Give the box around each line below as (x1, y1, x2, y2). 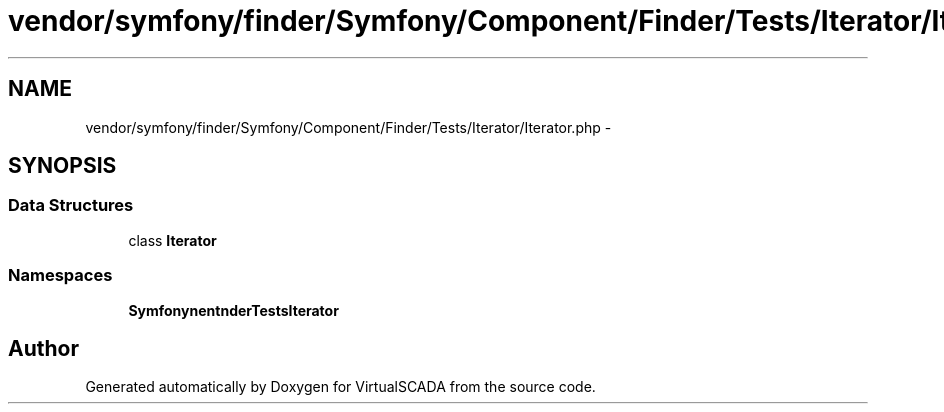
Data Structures (8, 195, 134, 216)
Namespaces (8, 265, 113, 286)
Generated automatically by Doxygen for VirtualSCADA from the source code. (85, 378, 596, 396)
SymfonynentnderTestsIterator (128, 301, 339, 319)
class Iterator (128, 231, 217, 249)
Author (8, 335, 79, 361)
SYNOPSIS (8, 153, 117, 179)
